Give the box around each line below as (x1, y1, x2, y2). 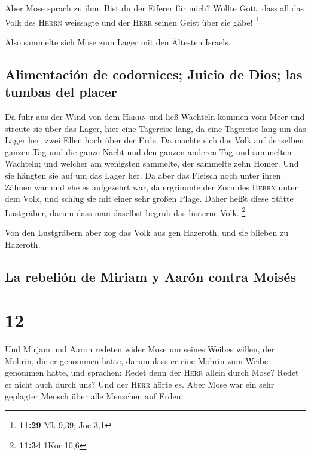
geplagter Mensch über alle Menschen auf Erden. (5, 389, 184, 402)
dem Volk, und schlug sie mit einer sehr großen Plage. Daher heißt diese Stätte (5, 192, 294, 205)
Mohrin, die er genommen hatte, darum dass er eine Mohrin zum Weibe (5, 354, 269, 367)
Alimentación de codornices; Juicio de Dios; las (5, 64, 303, 83)
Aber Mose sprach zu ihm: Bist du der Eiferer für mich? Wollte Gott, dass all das (5, 2, 304, 14)
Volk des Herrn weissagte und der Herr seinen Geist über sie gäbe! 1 (5, 14, 259, 28)
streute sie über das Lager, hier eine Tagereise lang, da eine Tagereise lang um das (5, 122, 306, 134)
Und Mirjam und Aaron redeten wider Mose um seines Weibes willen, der (5, 343, 275, 355)
